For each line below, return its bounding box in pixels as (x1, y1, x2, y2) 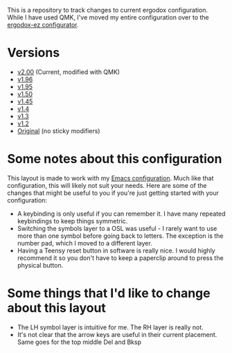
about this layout (7, 300, 106, 316)
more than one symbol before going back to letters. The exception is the (17, 232, 224, 240)
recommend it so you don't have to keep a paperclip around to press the (17, 253, 224, 262)
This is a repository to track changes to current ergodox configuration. (7, 6, 208, 14)
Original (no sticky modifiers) (17, 126, 100, 135)
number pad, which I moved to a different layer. (17, 239, 152, 247)
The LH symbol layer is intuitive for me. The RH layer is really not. (17, 322, 204, 332)
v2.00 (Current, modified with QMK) (17, 67, 120, 76)
